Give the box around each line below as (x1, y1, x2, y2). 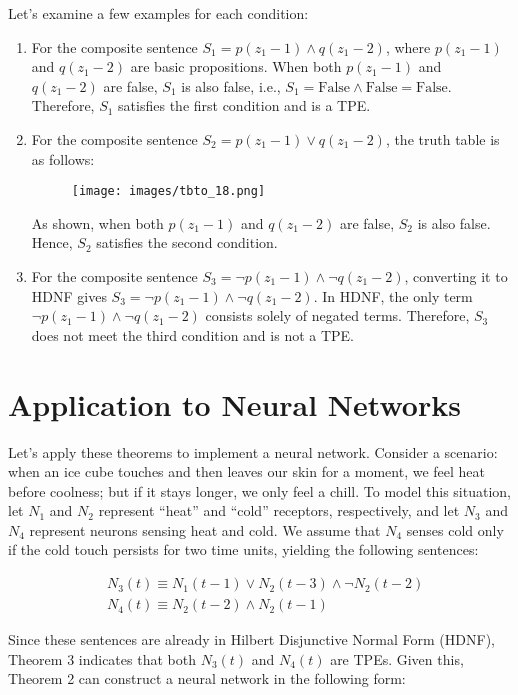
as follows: (31, 148, 95, 169)
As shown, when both (31, 212, 164, 233)
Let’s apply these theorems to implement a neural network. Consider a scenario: (8, 441, 498, 462)
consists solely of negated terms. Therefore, (205, 305, 470, 326)
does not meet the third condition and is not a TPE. (31, 324, 355, 345)
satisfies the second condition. (96, 232, 278, 253)
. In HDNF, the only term (313, 285, 473, 306)
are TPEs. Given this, (330, 648, 464, 669)
